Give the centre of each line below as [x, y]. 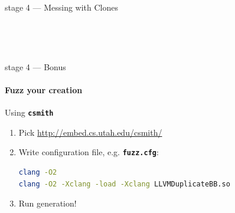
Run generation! [48, 203]
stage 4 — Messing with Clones [61, 7]
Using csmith [29, 112]
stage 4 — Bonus [35, 66]
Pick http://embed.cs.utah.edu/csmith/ [90, 132]
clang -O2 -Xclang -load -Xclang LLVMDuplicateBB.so [124, 184]
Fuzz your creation [44, 89]
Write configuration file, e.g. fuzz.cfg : [89, 152]
